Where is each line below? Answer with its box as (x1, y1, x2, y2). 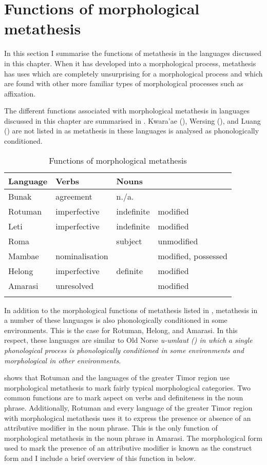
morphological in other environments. (4, 355, 121, 365)
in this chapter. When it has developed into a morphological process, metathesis (4, 57, 256, 68)
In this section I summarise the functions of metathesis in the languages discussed (4, 48, 261, 59)
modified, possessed (158, 249, 227, 262)
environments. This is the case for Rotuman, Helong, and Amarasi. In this (4, 324, 238, 335)
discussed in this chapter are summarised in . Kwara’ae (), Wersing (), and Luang (4, 115, 261, 126)
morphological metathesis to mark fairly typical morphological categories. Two (4, 382, 251, 393)
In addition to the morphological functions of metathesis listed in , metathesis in (4, 304, 258, 315)
